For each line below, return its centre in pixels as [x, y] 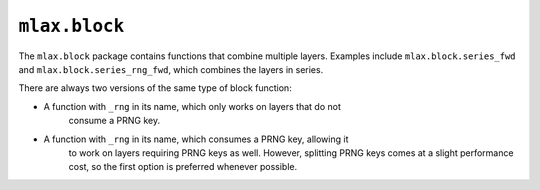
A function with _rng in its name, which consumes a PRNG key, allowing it [196, 139]
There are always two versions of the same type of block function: [155, 88]
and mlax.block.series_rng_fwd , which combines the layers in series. [171, 69]
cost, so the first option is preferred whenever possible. [183, 167]
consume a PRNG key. [114, 121]
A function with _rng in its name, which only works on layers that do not [192, 106]
